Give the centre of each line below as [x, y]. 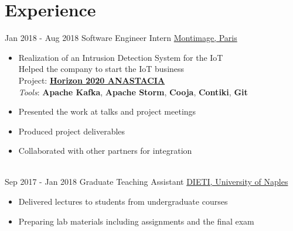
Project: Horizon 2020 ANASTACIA [92, 80]
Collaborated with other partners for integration [105, 151]
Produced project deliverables [72, 131]
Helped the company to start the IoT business [101, 69]
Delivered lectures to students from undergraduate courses [123, 201]
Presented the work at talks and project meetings [107, 111]
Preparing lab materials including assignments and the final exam [136, 221]
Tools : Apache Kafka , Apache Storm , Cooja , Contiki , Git [133, 92]
